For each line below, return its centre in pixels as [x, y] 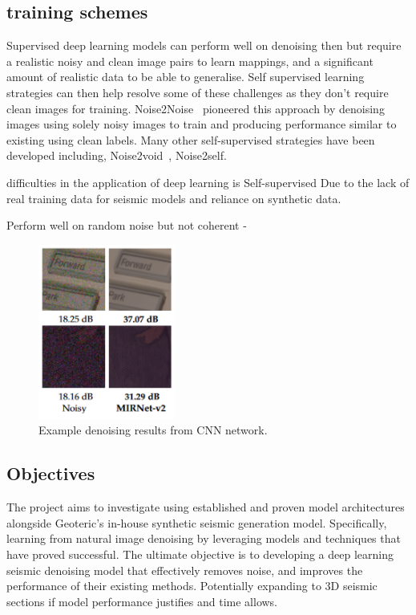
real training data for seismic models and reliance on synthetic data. [174, 198]
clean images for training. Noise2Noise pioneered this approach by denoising [196, 108]
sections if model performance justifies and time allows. [142, 601]
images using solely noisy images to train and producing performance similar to [202, 124]
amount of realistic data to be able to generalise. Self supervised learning [186, 77]
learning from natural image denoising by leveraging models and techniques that [204, 538]
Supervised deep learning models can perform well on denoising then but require [204, 45]
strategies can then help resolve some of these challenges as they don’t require [198, 92]
